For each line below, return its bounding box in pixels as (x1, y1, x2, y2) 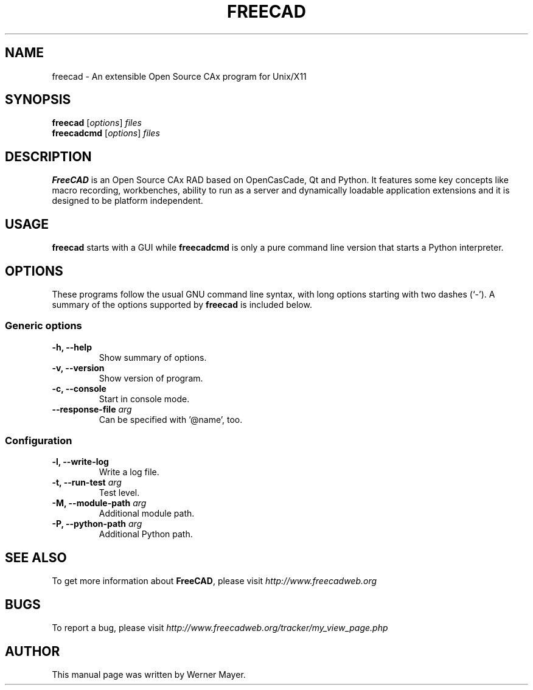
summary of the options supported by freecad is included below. (52, 299, 312, 310)
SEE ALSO (5, 549, 67, 565)
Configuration (5, 434, 72, 447)
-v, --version (52, 362, 105, 373)
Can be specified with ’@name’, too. (99, 414, 243, 425)
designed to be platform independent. (52, 195, 203, 206)
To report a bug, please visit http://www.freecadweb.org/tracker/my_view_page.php (52, 622, 388, 633)
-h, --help (52, 341, 92, 352)
